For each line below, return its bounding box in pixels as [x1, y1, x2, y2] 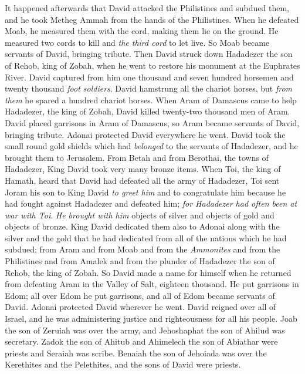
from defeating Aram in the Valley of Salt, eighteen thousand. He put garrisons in [5, 278, 299, 290]
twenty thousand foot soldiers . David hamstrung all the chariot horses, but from [5, 82, 293, 95]
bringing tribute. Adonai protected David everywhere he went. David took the [5, 128, 286, 140]
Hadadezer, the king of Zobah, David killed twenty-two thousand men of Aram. [5, 105, 290, 117]
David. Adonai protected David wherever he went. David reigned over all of [5, 301, 276, 313]
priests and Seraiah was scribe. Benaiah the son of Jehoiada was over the [5, 346, 267, 359]
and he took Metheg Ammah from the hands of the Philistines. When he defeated [5, 13, 299, 25]
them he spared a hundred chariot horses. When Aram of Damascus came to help [5, 93, 297, 106]
